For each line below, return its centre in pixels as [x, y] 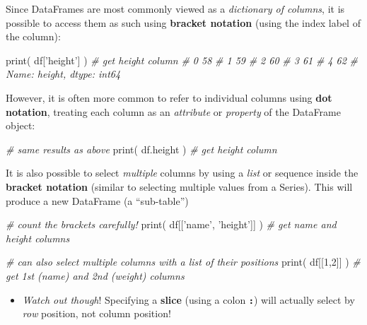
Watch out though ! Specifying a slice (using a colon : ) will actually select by [188, 299]
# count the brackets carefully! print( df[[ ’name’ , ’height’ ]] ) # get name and [171, 224]
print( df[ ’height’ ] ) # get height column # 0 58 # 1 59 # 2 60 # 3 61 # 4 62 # [182, 60]
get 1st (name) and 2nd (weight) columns [95, 275]
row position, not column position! [97, 313]
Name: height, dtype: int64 [63, 74]
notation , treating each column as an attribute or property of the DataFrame [173, 111]
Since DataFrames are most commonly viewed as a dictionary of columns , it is [175, 8]
